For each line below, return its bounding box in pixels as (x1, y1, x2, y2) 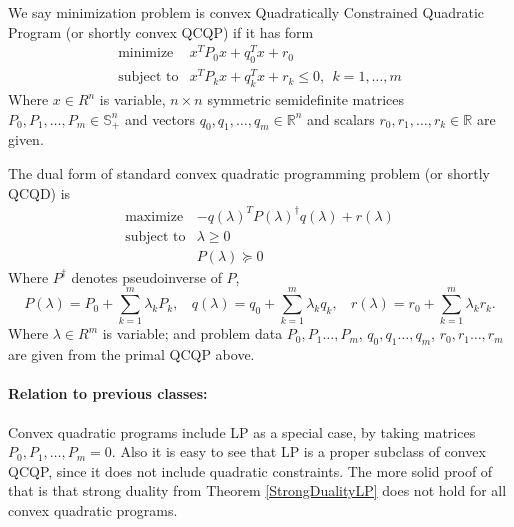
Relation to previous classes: (8, 383, 208, 404)
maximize (125, 209, 184, 224)
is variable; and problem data (102, 323, 283, 344)
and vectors (124, 108, 196, 129)
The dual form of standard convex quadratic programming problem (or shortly (8, 162, 490, 183)
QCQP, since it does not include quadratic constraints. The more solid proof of (8, 460, 493, 481)
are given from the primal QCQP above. (8, 344, 255, 365)
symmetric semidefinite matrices (207, 89, 405, 109)
